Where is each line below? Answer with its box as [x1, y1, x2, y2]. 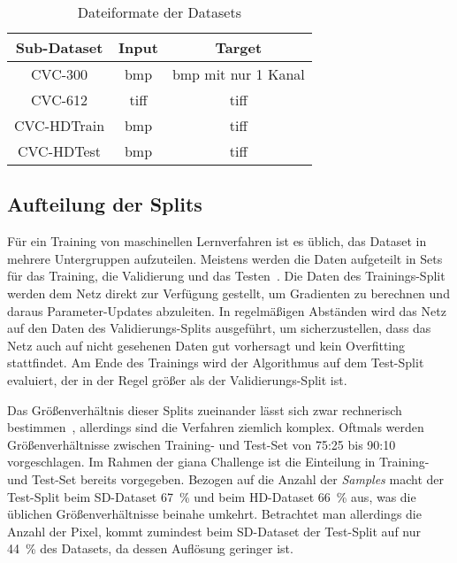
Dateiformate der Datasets [77, 2, 241, 22]
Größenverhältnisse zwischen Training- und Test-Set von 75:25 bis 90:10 [7, 435, 396, 453]
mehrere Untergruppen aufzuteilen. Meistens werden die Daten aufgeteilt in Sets [7, 249, 443, 267]
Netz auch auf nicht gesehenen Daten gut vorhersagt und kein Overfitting [7, 335, 406, 354]
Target [215, 37, 263, 58]
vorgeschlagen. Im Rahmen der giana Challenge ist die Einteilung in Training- [7, 452, 430, 471]
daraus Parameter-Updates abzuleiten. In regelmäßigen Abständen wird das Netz [7, 301, 446, 320]
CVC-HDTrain [14, 115, 105, 135]
